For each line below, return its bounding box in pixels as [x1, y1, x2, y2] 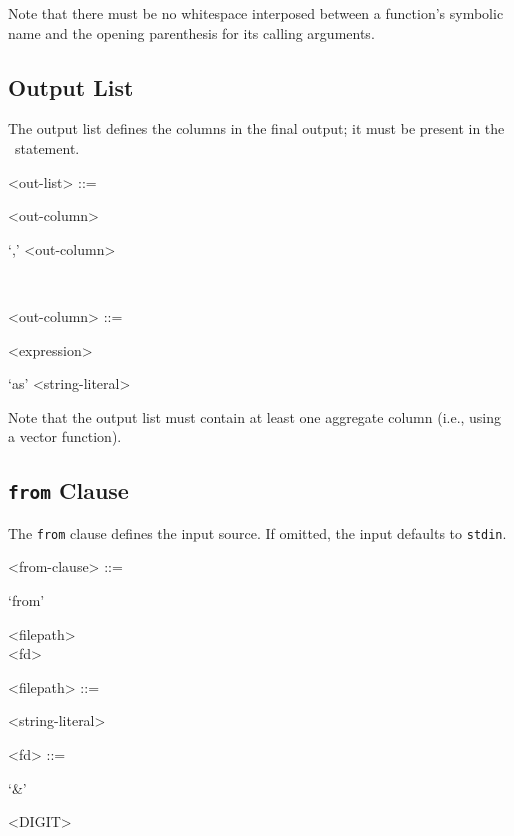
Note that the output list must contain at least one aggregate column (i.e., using [8, 406, 502, 427]
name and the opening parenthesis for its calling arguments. [8, 22, 375, 43]
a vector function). [8, 426, 122, 447]
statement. [14, 137, 80, 158]
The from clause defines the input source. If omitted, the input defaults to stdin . [8, 522, 507, 543]
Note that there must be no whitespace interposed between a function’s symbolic [8, 3, 504, 23]
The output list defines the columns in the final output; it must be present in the [8, 118, 505, 139]
